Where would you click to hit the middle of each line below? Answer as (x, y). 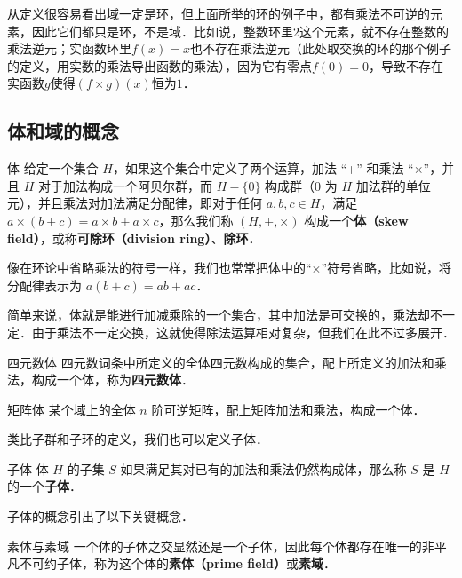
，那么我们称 (196, 220)
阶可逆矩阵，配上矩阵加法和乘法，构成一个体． (288, 409)
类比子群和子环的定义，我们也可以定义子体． (138, 439)
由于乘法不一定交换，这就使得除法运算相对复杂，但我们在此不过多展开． (243, 332)
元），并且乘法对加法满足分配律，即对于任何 (135, 203)
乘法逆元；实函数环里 (69, 48)
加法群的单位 (393, 185)
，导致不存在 (406, 65)
